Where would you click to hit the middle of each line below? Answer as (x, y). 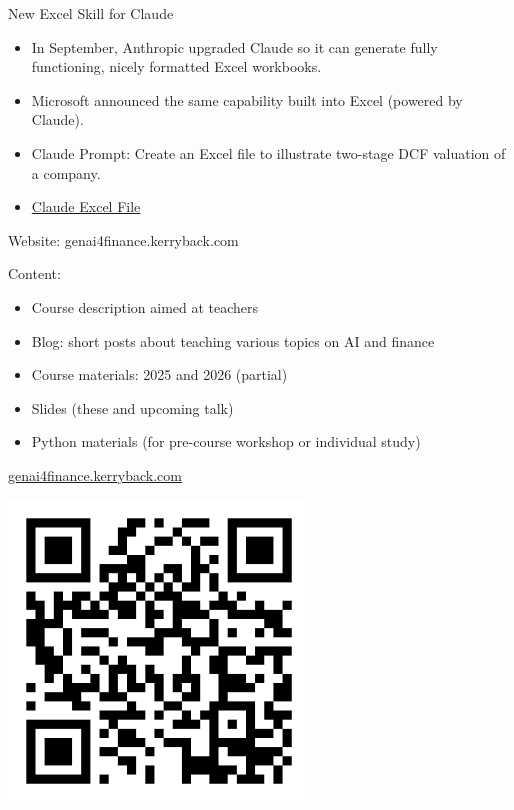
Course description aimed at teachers (145, 306)
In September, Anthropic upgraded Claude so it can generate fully (234, 46)
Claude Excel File (86, 206)
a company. (66, 172)
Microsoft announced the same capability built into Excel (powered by (247, 99)
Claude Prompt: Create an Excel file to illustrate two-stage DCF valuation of (268, 152)
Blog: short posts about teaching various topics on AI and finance (233, 340)
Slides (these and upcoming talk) (132, 407)
